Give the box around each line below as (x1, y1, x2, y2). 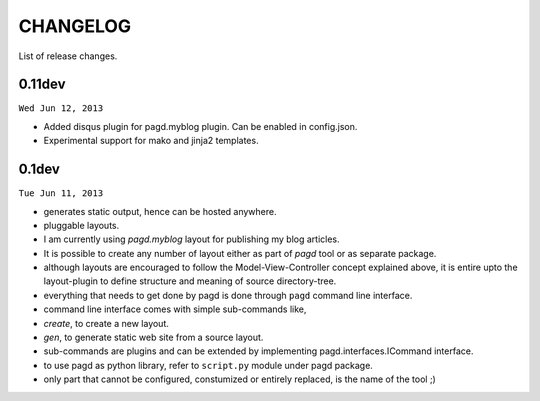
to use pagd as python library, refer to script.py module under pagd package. (43, 359, 374, 371)
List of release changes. (18, 50, 118, 62)
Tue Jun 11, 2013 (18, 188, 104, 199)
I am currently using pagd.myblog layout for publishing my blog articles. (43, 233, 340, 245)
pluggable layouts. (43, 219, 120, 231)
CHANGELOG (18, 15, 132, 37)
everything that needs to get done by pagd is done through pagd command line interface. (43, 289, 413, 301)
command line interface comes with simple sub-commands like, (43, 303, 307, 315)
